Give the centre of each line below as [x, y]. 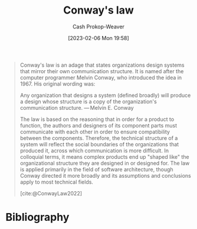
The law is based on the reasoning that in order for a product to [97, 119]
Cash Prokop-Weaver [98, 27]
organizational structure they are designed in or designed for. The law [105, 163]
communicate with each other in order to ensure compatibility [95, 132]
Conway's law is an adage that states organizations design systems [102, 65]
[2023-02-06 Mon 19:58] [98, 38]
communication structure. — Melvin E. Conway [77, 107]
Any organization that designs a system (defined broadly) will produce [105, 95]
